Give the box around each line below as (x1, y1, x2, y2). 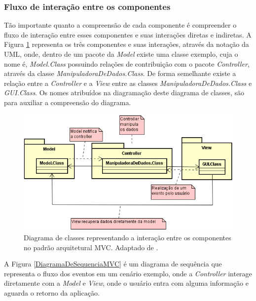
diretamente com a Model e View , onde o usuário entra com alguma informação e (4, 278, 249, 288)
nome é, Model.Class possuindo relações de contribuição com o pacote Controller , (4, 58, 250, 69)
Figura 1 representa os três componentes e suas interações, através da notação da (4, 39, 249, 49)
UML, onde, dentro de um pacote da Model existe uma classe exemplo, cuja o (4, 49, 238, 59)
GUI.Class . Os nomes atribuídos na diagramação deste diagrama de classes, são (4, 87, 244, 98)
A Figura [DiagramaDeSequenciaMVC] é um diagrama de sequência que (4, 259, 222, 269)
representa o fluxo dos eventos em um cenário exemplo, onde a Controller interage (4, 268, 252, 278)
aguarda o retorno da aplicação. (4, 287, 100, 298)
